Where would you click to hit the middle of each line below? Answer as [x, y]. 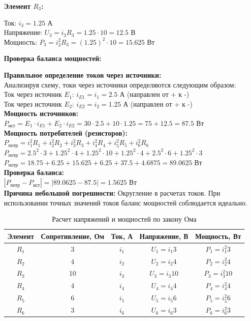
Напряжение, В [164, 236]
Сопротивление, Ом [73, 236]
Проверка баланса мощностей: [53, 58]
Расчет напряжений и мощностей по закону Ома [124, 219]
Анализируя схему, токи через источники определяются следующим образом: [120, 84]
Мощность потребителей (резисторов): [66, 132]
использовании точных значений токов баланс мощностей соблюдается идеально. [126, 202]
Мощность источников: [41, 113]
